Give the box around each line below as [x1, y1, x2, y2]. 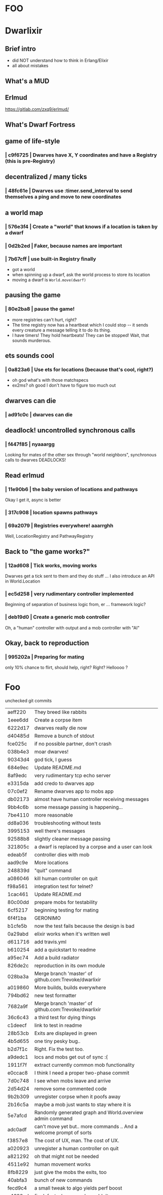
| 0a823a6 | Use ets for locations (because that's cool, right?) [5, 366, 154, 373]
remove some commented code [34, 1085, 107, 1092]
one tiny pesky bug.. [34, 1038, 81, 1045]
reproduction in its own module [34, 962, 105, 969]
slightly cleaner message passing [34, 836, 111, 842]
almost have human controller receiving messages [34, 796, 149, 803]
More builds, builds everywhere [34, 984, 106, 991]
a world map [5, 208, 43, 217]
